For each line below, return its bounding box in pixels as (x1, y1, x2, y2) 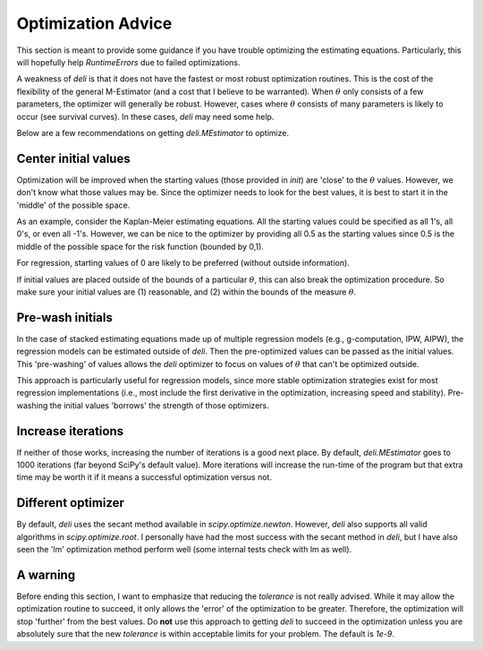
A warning (16, 567, 76, 582)
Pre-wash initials (16, 310, 114, 325)
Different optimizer (16, 495, 125, 510)
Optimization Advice (16, 13, 173, 33)
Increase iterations (16, 423, 124, 439)
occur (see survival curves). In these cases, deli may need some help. (16, 111, 275, 122)
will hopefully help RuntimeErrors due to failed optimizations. (16, 56, 241, 67)
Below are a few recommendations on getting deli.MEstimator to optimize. (16, 127, 290, 138)
